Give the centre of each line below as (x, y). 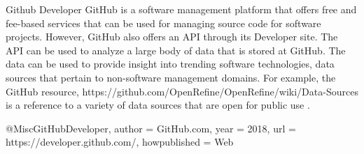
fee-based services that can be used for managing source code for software (163, 23)
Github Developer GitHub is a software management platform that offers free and (181, 9)
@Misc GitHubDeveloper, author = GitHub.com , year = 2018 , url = (151, 128)
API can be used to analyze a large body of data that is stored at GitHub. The (176, 50)
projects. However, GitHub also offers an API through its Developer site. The (172, 37)
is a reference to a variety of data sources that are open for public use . (158, 105)
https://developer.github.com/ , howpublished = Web (120, 142)
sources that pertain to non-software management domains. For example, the (171, 77)
